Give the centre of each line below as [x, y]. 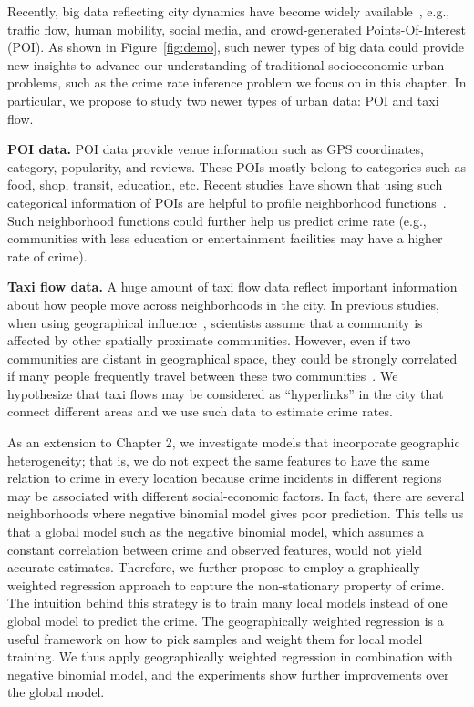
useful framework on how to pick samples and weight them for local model [215, 638]
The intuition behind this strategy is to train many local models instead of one [227, 603]
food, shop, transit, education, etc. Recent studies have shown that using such [225, 184]
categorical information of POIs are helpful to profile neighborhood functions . [227, 202]
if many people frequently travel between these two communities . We [203, 376]
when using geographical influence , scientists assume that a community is [215, 322]
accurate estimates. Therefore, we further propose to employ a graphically [214, 567]
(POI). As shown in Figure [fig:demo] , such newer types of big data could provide [236, 47]
